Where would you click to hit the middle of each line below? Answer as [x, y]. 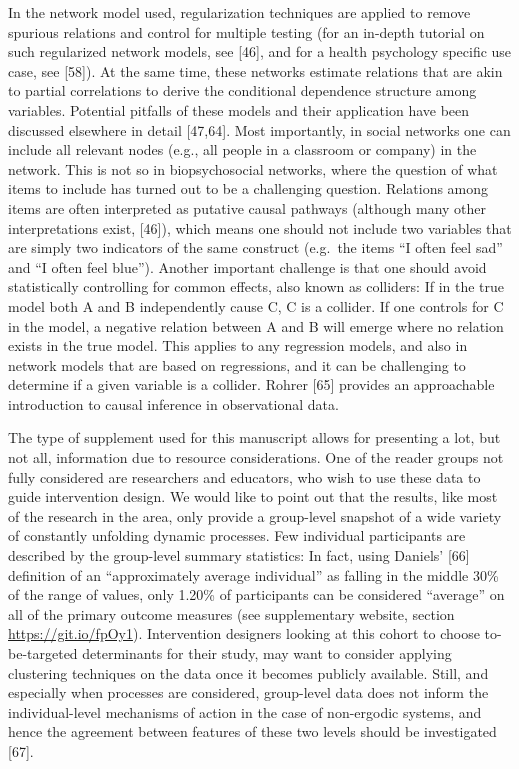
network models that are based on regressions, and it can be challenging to [237, 364]
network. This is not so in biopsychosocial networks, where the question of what [253, 168]
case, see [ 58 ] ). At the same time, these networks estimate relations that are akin [255, 70]
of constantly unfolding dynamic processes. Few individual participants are [237, 535]
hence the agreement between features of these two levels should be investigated [252, 731]
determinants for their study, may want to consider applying [267, 653]
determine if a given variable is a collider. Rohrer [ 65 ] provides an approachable [251, 384]
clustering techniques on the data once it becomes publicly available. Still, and [248, 672]
